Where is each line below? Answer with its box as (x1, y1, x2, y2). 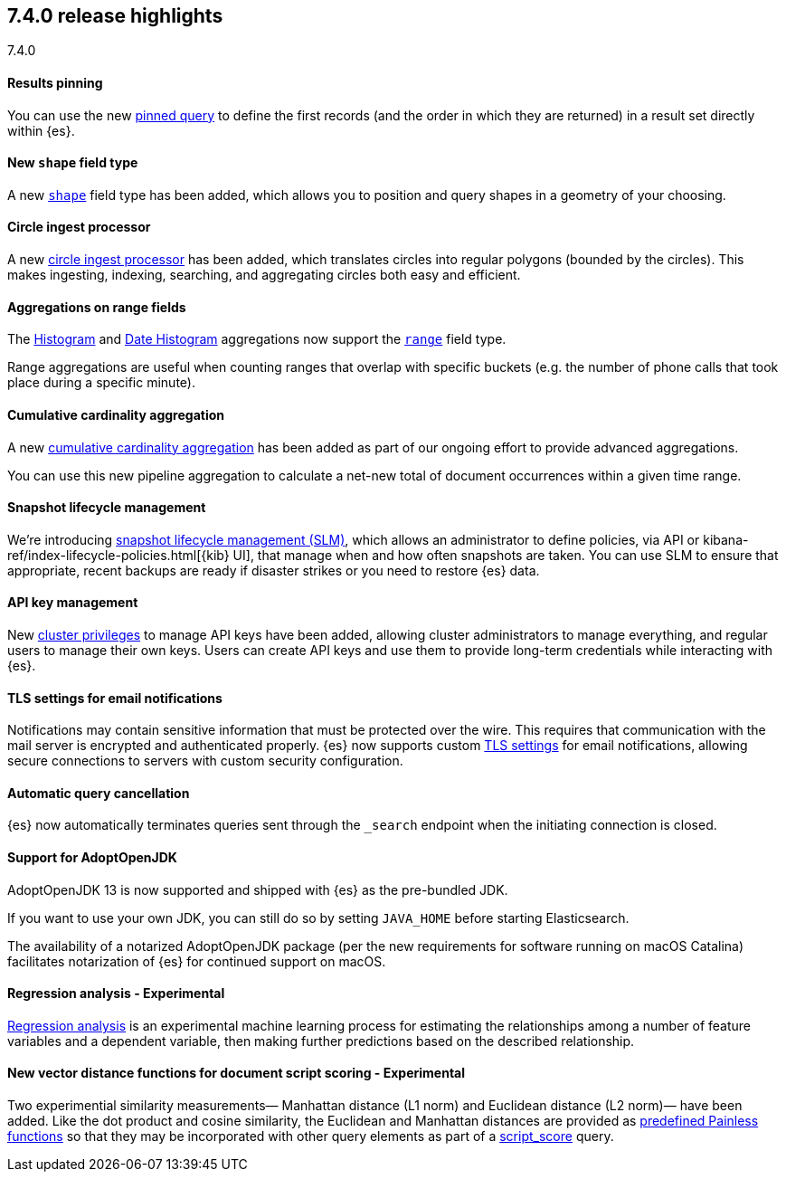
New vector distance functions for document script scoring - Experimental (7, 1065, 466, 1081)
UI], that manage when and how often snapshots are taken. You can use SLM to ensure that (232, 547, 779, 563)
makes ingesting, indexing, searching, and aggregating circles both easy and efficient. (7, 267, 521, 283)
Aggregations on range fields (7, 299, 186, 315)
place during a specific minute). (7, 375, 195, 391)
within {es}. (7, 122, 75, 138)
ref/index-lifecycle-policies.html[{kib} (7, 547, 230, 563)
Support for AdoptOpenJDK (7, 850, 177, 865)
